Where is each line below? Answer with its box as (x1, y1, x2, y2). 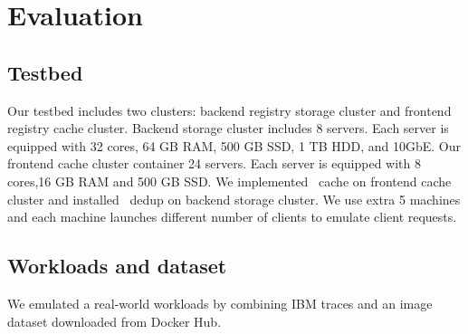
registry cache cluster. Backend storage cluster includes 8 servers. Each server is (7, 119, 449, 138)
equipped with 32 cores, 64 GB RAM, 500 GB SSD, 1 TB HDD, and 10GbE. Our (7, 136, 461, 155)
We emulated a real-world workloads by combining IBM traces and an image (7, 293, 433, 312)
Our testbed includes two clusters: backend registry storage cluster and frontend (7, 100, 452, 119)
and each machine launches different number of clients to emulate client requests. (7, 207, 457, 226)
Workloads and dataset (7, 252, 227, 280)
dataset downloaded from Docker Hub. (7, 311, 222, 330)
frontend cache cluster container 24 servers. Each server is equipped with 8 (7, 154, 421, 173)
